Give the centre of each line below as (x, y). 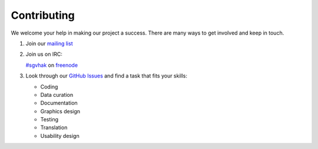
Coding (49, 87)
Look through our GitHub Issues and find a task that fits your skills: (107, 76)
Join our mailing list (49, 43)
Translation (54, 128)
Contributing (43, 15)
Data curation (57, 94)
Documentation (59, 103)
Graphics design (60, 111)
